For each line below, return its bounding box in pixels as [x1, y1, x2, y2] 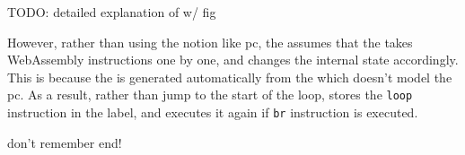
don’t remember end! [7, 133, 122, 151]
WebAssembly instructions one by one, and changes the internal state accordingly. [7, 50, 459, 69]
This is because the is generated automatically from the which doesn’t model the [7, 67, 452, 86]
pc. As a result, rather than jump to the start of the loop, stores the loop [7, 85, 413, 104]
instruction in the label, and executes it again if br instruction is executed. [7, 103, 418, 122]
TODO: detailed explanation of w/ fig [7, 3, 216, 21]
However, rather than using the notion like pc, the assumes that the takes [7, 32, 413, 51]
